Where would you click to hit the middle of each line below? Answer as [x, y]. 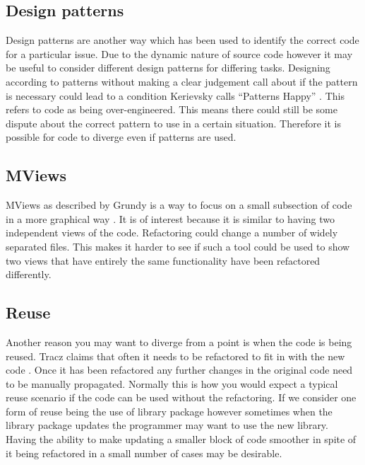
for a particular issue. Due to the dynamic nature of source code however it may [179, 53]
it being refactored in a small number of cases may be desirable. [144, 453]
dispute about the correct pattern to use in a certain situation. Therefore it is [173, 123]
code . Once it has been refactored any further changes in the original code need [179, 370]
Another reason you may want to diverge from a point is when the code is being [179, 341]
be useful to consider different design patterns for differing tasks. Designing [168, 68]
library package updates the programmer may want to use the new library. [167, 425]
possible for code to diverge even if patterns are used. [121, 137]
